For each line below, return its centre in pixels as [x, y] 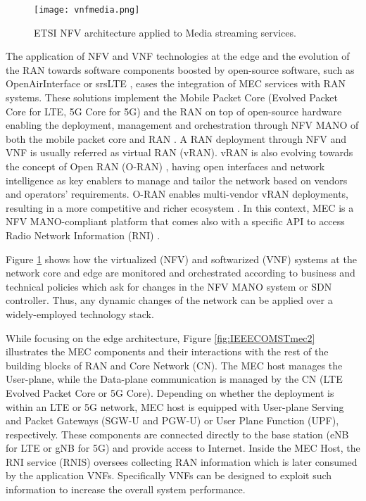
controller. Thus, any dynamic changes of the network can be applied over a [169, 300]
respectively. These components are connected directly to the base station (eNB [177, 434]
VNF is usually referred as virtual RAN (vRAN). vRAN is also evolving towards [179, 152]
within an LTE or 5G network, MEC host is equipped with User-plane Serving [175, 406]
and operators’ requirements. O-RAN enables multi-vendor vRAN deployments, [177, 194]
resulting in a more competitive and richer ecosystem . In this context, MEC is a [180, 207]
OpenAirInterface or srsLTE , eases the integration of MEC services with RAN [176, 83]
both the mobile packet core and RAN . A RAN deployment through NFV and [176, 138]
